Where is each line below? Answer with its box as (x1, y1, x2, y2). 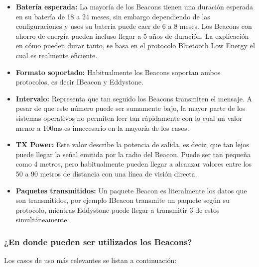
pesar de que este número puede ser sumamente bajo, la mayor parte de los (15, 103, 246, 113)
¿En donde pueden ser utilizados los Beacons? (4, 235, 192, 248)
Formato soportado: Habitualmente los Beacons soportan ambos (15, 67, 221, 77)
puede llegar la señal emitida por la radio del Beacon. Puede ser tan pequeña (15, 149, 251, 159)
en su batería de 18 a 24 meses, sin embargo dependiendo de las (15, 11, 210, 21)
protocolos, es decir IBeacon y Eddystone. (15, 77, 143, 87)
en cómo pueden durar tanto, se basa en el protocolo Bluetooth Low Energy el (15, 40, 255, 51)
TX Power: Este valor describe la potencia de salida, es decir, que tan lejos (15, 139, 249, 150)
